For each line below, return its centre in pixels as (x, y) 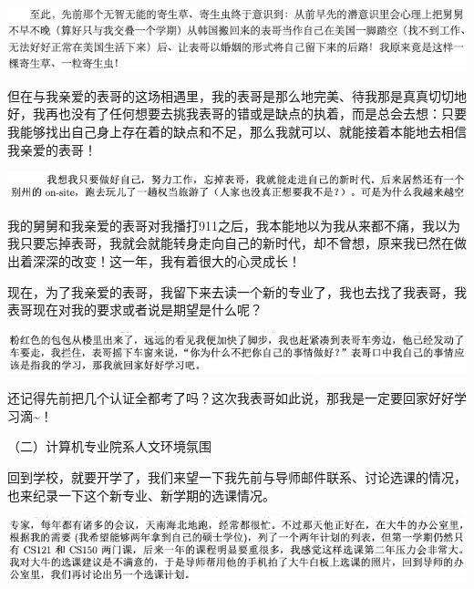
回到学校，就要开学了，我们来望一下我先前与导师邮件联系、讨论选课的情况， (237, 477)
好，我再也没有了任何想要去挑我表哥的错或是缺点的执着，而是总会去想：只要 (237, 114)
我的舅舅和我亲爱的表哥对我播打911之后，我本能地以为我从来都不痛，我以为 (234, 225)
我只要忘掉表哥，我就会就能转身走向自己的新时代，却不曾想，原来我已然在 (231, 243)
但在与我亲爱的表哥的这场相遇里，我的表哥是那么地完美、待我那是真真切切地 (237, 95)
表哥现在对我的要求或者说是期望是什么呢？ (135, 310)
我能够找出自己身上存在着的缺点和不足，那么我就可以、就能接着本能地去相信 (237, 132)
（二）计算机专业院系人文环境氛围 (109, 446)
